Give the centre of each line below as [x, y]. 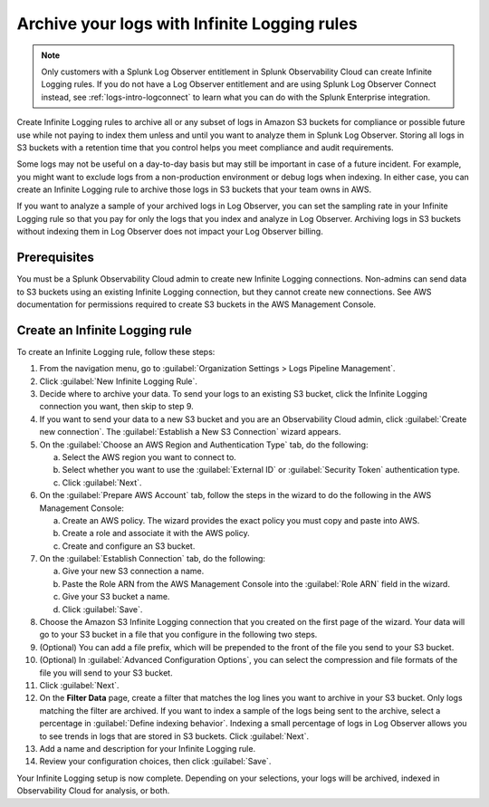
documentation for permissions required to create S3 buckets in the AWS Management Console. [196, 304]
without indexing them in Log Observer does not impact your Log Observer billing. [170, 232]
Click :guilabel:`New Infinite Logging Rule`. [119, 381]
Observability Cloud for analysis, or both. [93, 791]
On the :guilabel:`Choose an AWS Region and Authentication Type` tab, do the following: [204, 445]
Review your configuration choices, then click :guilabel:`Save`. [155, 762]
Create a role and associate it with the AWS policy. [156, 533]
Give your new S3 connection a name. [133, 572]
